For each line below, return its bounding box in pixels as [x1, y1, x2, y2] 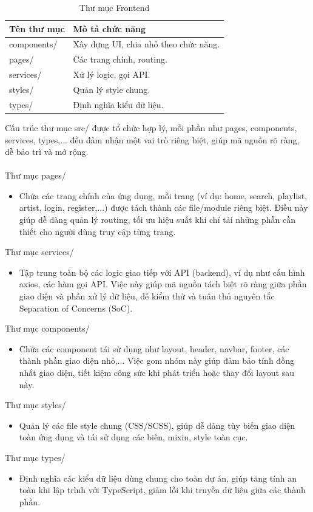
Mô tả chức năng [73, 22, 146, 35]
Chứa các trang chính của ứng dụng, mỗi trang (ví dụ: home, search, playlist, [19, 189, 308, 202]
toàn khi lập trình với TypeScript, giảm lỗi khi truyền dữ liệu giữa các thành [19, 483, 306, 496]
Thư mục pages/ [5, 169, 66, 182]
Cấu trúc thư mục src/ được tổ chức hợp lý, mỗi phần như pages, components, [5, 121, 297, 134]
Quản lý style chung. [73, 83, 150, 95]
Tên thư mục [9, 22, 65, 35]
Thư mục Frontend [79, 1, 150, 13]
